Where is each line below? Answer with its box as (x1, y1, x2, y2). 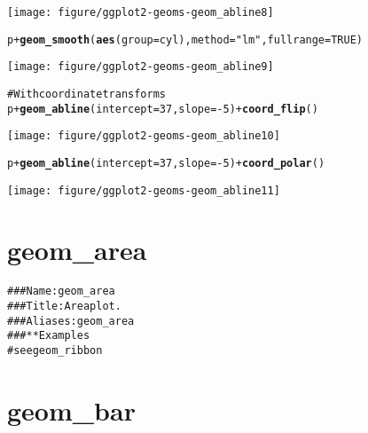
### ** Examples (7, 329, 90, 342)
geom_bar (7, 391, 136, 428)
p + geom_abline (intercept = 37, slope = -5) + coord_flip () (7, 102, 318, 115)
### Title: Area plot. (7, 300, 121, 313)
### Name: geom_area (7, 285, 115, 298)
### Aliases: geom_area (7, 314, 135, 327)
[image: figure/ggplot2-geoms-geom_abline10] (7, 130, 280, 143)
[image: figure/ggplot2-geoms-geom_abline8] (7, 6, 274, 19)
